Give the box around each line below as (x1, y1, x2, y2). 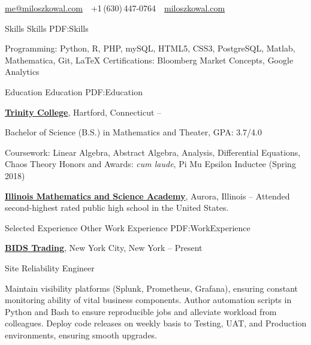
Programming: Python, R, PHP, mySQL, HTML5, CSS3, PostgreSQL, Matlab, (5, 42, 295, 55)
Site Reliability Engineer (5, 261, 95, 274)
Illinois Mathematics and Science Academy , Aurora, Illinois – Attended (5, 189, 290, 202)
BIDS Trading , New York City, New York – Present (5, 241, 203, 254)
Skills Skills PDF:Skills (5, 22, 89, 34)
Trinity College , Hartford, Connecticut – (5, 105, 162, 118)
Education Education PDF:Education (5, 85, 143, 98)
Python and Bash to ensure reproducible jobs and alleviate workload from (5, 305, 277, 317)
